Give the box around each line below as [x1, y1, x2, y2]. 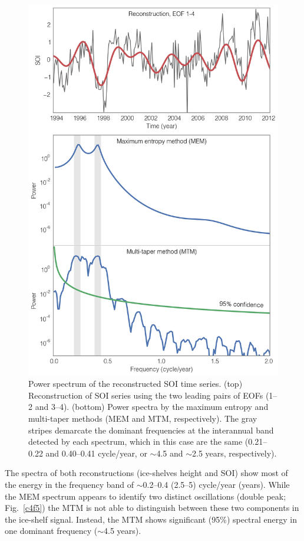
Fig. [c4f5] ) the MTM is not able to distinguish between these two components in [5, 501, 299, 514]
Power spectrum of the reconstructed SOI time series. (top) [28, 377, 243, 390]
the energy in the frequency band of [5, 478, 134, 491]
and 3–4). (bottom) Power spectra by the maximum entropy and [35, 400, 269, 413]
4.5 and [156, 447, 183, 459]
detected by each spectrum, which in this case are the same [28, 435, 243, 448]
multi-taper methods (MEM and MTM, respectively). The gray [28, 412, 257, 425]
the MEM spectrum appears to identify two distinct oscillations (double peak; [5, 490, 286, 502]
